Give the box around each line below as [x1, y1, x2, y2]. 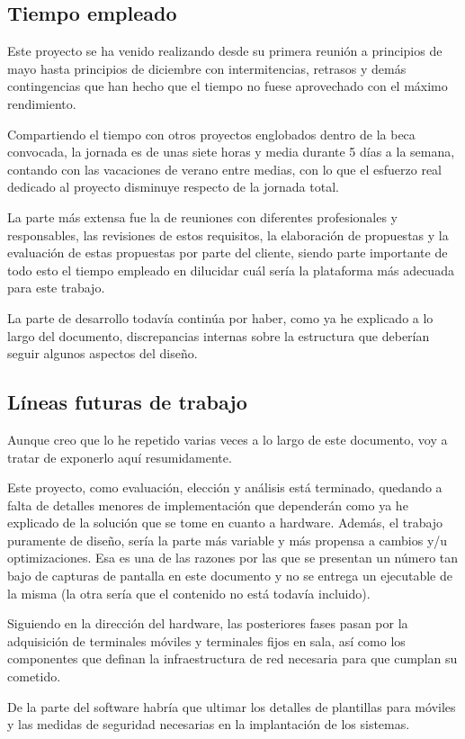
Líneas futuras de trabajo [7, 388, 247, 416]
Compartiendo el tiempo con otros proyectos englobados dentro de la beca [7, 124, 416, 143]
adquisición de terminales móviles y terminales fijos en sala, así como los [7, 631, 406, 650]
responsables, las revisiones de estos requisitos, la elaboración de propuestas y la [7, 225, 449, 244]
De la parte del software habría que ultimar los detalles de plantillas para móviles [7, 697, 456, 716]
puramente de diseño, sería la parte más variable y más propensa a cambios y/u [7, 530, 448, 549]
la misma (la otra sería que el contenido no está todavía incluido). [7, 583, 371, 602]
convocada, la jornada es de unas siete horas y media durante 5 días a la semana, [7, 142, 455, 161]
